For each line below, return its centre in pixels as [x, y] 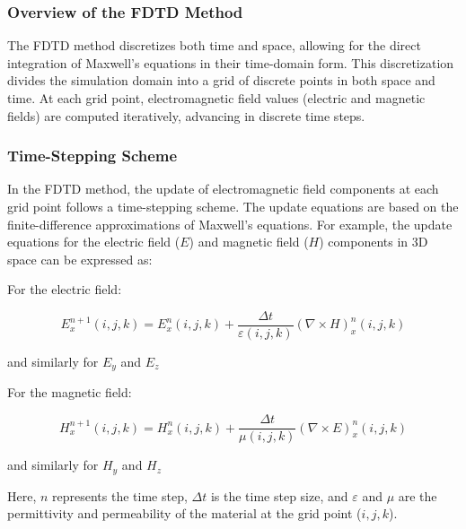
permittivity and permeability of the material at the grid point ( [185, 513]
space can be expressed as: [80, 259]
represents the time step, [120, 495]
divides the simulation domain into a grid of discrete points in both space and [221, 80]
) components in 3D [374, 242]
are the [418, 495]
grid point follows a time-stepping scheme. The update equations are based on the [233, 206]
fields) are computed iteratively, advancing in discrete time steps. [186, 115]
